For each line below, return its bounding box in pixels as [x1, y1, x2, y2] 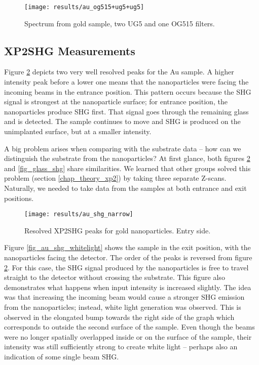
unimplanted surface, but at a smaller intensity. [4, 126, 152, 137]
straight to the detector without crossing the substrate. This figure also [4, 272, 225, 282]
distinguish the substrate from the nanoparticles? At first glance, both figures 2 [4, 153, 250, 164]
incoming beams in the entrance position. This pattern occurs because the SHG [4, 86, 251, 97]
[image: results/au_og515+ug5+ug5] [24, 4, 144, 11]
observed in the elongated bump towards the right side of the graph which [4, 311, 235, 322]
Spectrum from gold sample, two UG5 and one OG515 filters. [24, 18, 215, 28]
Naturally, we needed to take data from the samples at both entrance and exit [4, 182, 247, 193]
